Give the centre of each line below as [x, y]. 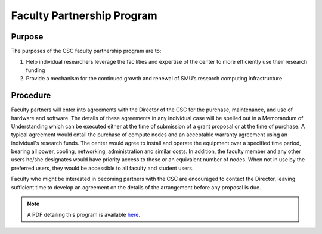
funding [35, 70]
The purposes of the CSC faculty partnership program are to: [86, 51]
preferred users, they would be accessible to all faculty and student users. [102, 168]
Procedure [31, 96]
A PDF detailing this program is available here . [83, 215]
